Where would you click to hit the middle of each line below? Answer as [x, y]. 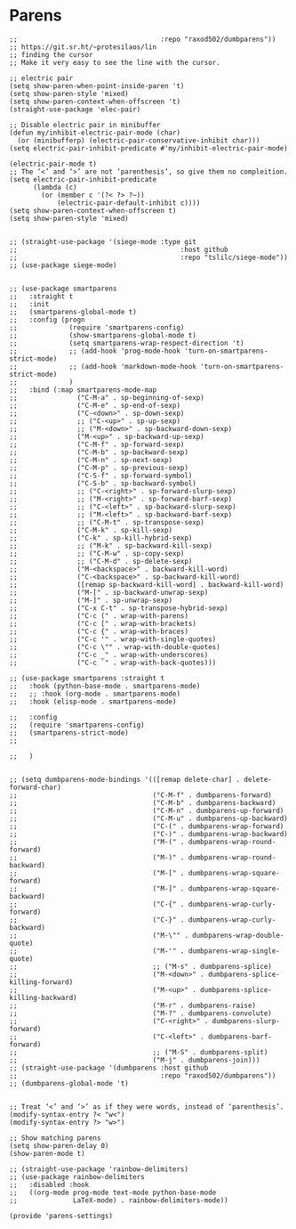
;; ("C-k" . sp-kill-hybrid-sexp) [101, 538]
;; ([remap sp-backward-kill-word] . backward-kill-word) [147, 584]
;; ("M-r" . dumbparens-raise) [132, 1005]
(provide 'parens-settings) [61, 1216]
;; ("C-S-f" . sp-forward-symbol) [101, 476]
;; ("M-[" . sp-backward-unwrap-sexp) [109, 592]
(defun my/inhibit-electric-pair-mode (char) [95, 133]
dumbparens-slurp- [246, 1021]
